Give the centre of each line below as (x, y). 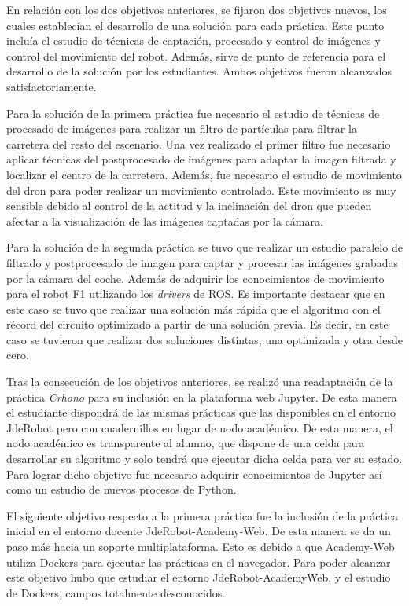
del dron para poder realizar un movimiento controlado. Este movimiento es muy (201, 190)
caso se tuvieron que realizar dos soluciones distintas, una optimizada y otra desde (204, 339)
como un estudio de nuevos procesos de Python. (122, 489)
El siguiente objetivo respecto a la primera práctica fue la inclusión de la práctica (203, 515)
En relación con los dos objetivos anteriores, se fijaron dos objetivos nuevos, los (197, 9)
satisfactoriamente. (52, 86)
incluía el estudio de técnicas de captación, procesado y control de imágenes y (193, 40)
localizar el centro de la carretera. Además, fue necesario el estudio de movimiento (204, 174)
